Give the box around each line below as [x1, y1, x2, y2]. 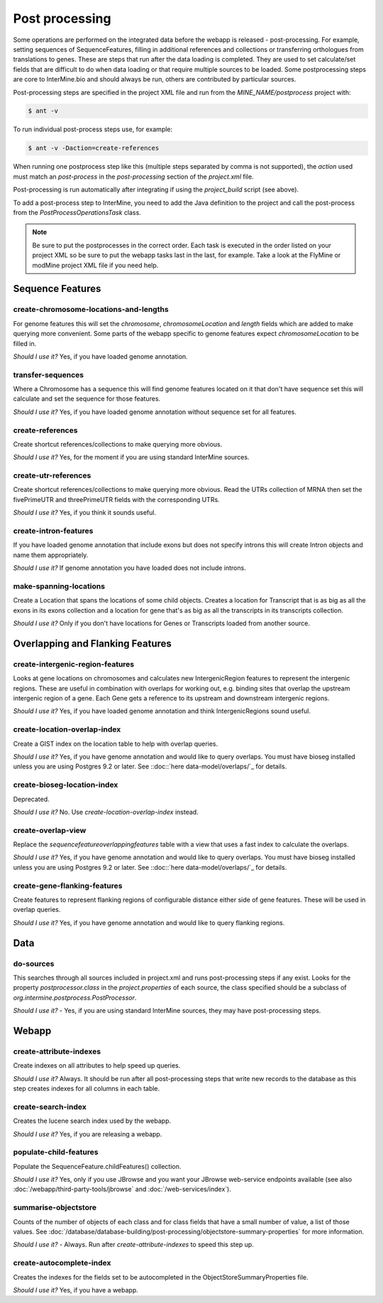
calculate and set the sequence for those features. [13, 394, 161, 403]
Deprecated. [13, 795, 50, 803]
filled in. [13, 339, 37, 347]
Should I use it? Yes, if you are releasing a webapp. [13, 1129, 162, 1138]
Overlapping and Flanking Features [13, 637, 172, 649]
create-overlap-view [13, 825, 87, 835]
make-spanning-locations [13, 581, 106, 591]
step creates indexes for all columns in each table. [13, 1085, 160, 1092]
